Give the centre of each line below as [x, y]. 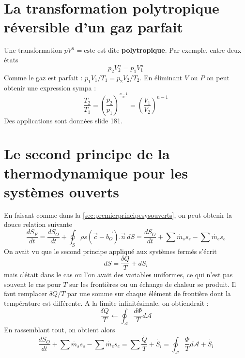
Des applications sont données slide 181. [63, 120]
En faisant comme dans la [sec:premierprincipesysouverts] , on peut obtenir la [118, 215]
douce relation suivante [38, 224]
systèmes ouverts [62, 191]
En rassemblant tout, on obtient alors [60, 330]
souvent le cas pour [32, 284]
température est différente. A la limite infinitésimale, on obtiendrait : [106, 303]
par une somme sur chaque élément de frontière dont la [149, 293]
